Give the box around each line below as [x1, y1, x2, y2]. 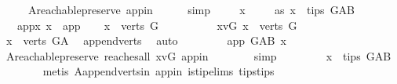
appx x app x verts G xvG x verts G [16, 16, 297, 33]
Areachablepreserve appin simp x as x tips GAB [27, 2, 355, 17]
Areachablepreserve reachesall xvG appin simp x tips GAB [5, 47, 392, 64]
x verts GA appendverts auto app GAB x [5, 32, 286, 49]
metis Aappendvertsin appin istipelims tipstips [42, 63, 275, 79]
